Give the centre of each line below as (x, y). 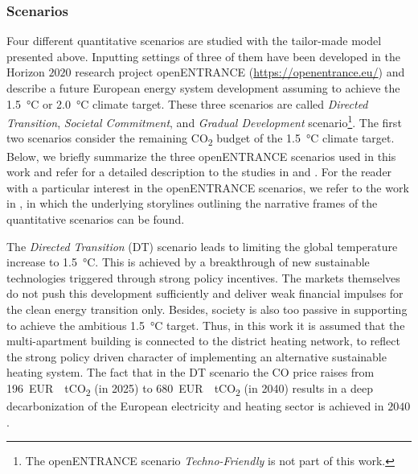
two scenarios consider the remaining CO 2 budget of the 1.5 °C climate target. (201, 139)
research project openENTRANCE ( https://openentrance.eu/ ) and (240, 72)
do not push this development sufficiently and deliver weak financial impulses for (205, 293)
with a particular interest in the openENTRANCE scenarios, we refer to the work (208, 187)
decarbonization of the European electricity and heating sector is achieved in (195, 406)
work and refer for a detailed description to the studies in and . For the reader (199, 172)
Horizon (26, 72)
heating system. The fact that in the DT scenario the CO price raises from (191, 372)
